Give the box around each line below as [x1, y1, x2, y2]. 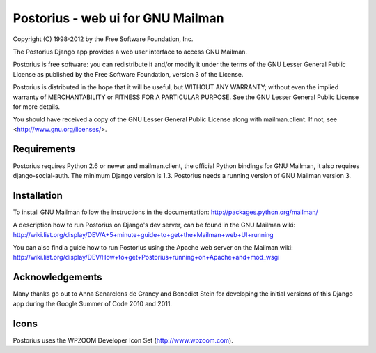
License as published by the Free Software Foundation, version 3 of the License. [13, 70, 244, 78]
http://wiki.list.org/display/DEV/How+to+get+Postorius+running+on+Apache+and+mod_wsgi [13, 253, 280, 262]
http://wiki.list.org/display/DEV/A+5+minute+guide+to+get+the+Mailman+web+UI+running [13, 230, 274, 239]
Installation [13, 189, 63, 202]
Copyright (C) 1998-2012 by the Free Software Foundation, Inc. [13, 35, 194, 43]
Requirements [13, 143, 76, 155]
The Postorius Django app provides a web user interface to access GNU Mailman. [13, 47, 247, 56]
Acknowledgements [13, 271, 102, 283]
